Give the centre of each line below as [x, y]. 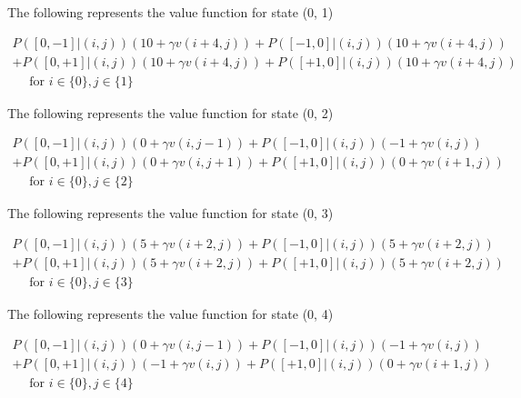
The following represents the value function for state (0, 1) [170, 12]
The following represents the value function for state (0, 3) [170, 213]
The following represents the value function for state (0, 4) [170, 314]
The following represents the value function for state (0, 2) [170, 112]
